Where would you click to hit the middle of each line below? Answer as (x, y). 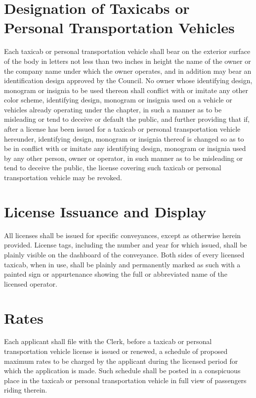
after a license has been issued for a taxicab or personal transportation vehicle (122, 129)
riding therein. (26, 390)
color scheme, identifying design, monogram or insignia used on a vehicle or (118, 100)
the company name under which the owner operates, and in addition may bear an (128, 71)
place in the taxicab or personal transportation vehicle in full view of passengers (125, 380)
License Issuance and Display (105, 211)
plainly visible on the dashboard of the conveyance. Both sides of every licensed (124, 254)
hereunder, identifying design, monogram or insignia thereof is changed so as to (124, 138)
